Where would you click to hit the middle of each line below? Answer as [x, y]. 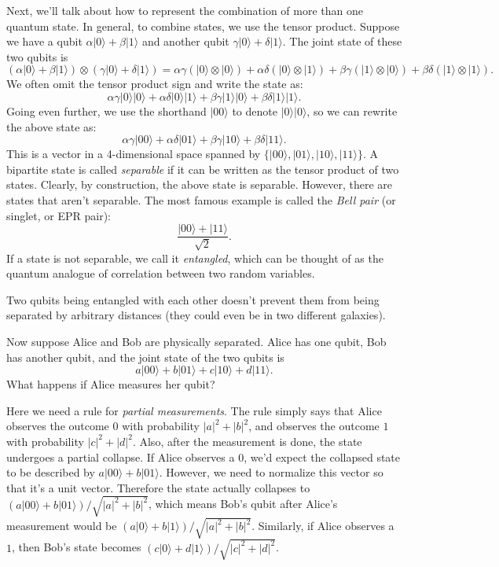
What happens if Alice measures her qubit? [111, 384]
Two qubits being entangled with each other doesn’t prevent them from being [193, 299]
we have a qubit [44, 41]
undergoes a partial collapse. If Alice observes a [121, 457]
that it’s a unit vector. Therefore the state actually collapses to [158, 487]
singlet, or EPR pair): [59, 215]
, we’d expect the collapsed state [322, 457]
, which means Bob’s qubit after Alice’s [243, 504]
